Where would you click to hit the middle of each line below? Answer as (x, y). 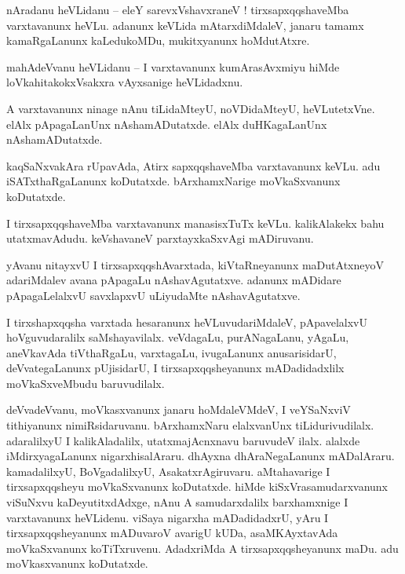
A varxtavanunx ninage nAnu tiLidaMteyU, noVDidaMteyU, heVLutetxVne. (191, 108)
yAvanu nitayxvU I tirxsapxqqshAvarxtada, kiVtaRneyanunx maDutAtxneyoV (195, 264)
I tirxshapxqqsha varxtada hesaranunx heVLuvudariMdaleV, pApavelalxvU (187, 322)
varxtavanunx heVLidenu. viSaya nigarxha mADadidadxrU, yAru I (168, 517)
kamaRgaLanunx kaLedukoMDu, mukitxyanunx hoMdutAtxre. (158, 40)
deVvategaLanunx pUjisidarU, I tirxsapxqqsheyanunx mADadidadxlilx (175, 368)
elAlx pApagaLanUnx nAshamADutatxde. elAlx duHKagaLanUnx (167, 124)
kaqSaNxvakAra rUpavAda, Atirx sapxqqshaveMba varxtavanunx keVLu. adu (193, 165)
